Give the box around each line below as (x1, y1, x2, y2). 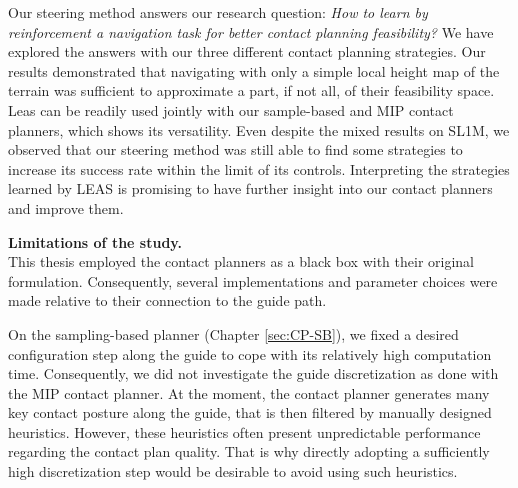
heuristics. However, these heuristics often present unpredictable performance (8, 421, 481, 442)
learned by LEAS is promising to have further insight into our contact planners (8, 178, 493, 199)
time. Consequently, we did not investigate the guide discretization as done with (8, 363, 499, 384)
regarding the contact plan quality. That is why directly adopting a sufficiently (8, 441, 490, 462)
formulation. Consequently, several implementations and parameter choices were (8, 270, 498, 291)
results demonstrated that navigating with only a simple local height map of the (8, 60, 500, 81)
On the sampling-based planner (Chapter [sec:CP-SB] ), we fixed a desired (8, 323, 459, 344)
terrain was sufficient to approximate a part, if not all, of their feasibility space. (8, 80, 495, 101)
